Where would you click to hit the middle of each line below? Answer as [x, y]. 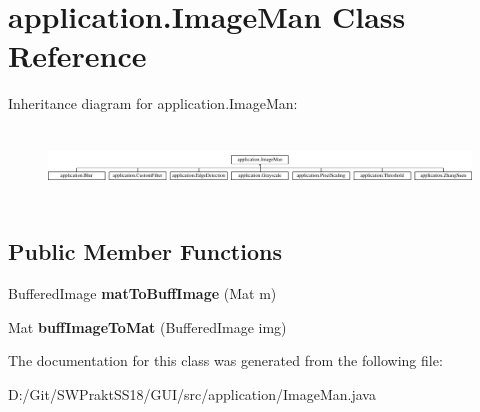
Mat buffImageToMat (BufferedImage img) [147, 326]
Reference [77, 55]
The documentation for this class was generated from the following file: [225, 360]
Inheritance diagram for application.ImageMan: [153, 103]
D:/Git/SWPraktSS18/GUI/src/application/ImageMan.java [192, 394]
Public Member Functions [145, 251]
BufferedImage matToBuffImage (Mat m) [142, 293]
